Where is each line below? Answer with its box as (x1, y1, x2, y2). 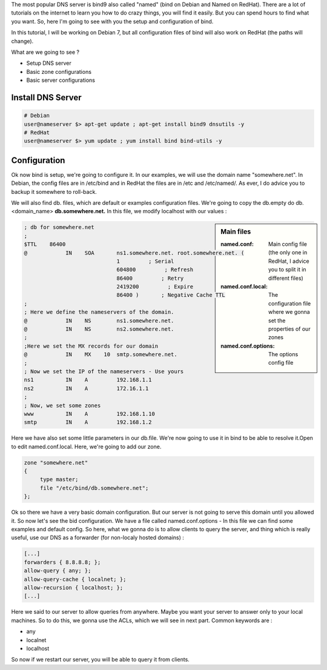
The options (268, 351, 299, 358)
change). (11, 37, 34, 45)
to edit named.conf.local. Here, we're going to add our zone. (11, 443, 162, 450)
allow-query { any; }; (24, 567, 91, 574)
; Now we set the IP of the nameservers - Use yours (24, 368, 184, 375)
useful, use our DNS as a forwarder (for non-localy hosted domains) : (11, 534, 185, 542)
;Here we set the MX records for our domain (24, 342, 159, 350)
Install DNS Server (11, 92, 82, 102)
